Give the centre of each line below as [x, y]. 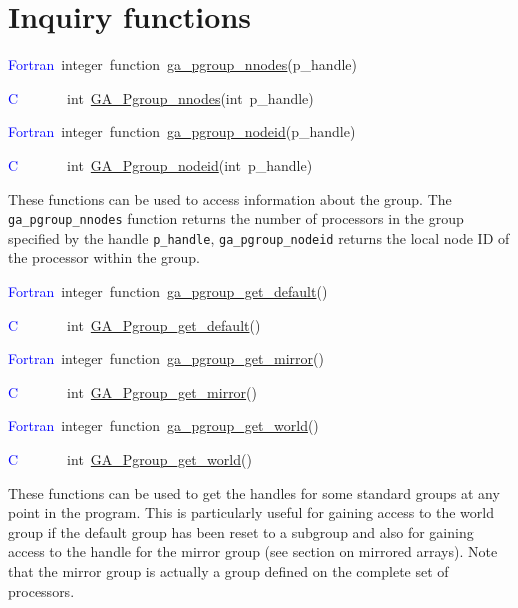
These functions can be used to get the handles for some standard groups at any [254, 492]
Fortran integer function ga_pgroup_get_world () [163, 425]
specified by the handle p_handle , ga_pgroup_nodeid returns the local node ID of [259, 237]
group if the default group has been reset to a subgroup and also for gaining [241, 531]
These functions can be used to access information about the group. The [230, 198]
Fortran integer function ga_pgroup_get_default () [168, 291]
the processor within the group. [104, 257]
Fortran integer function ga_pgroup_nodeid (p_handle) [182, 131]
